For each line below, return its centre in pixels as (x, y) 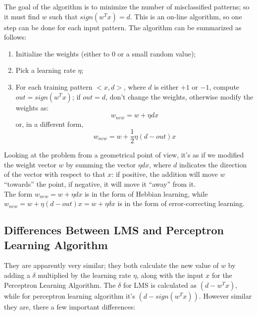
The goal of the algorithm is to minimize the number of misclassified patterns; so (127, 6)
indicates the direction (213, 164)
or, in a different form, (50, 124)
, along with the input (170, 275)
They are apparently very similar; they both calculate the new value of (111, 265)
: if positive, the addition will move (165, 174)
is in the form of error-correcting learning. (181, 203)
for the (222, 275)
